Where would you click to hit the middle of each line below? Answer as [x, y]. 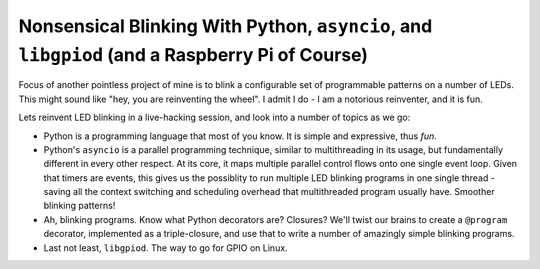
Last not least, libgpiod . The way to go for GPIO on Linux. [166, 247]
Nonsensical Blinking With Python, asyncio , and [225, 26]
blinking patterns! [79, 206]
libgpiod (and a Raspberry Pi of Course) [193, 54]
